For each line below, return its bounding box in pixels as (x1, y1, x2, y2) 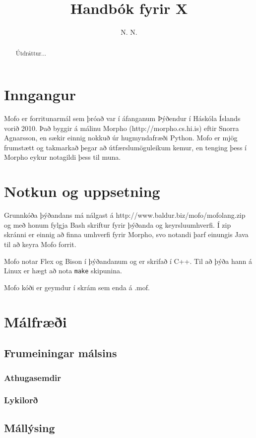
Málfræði (4, 311, 67, 331)
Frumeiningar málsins (4, 345, 117, 361)
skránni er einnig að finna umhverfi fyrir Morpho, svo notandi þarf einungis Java (4, 229, 249, 240)
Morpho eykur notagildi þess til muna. (4, 152, 121, 162)
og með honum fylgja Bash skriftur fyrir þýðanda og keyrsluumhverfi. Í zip (4, 219, 231, 230)
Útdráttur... (15, 49, 46, 57)
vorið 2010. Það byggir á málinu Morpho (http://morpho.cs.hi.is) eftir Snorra (4, 123, 239, 133)
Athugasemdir (4, 371, 62, 383)
